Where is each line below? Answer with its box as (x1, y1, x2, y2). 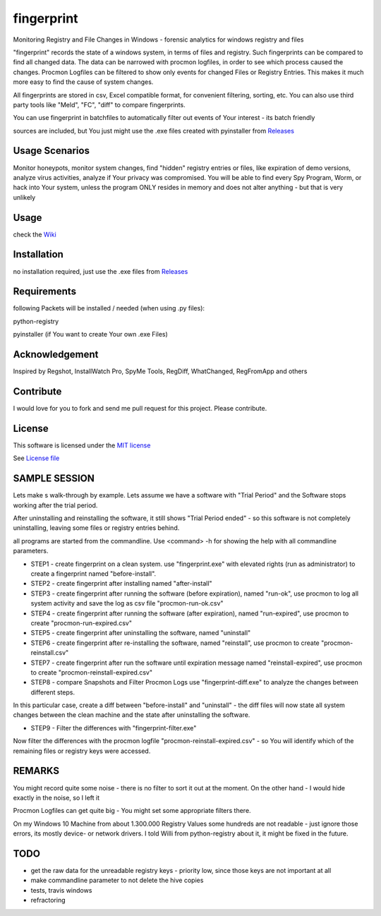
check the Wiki (13, 230, 56, 239)
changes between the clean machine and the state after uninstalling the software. (13, 711, 250, 719)
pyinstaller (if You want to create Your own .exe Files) (13, 330, 169, 339)
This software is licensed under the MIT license (13, 441, 151, 450)
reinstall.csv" (30, 649, 69, 657)
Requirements (13, 286, 77, 298)
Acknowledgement (13, 349, 99, 361)
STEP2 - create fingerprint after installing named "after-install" (30, 579, 212, 588)
